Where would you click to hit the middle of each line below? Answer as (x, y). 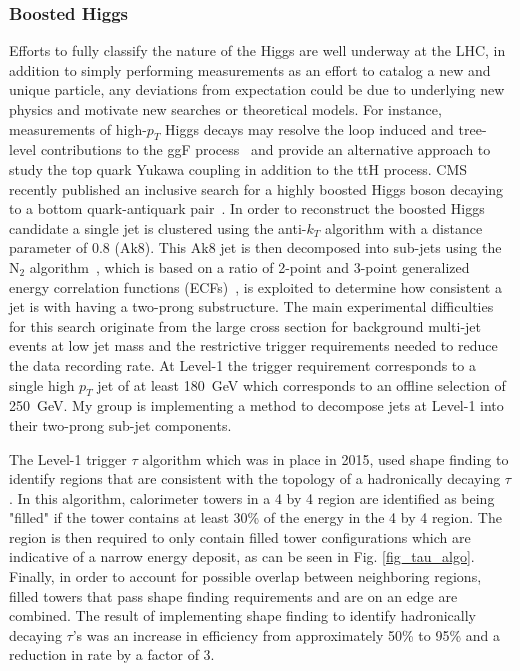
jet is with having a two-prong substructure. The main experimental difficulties (251, 306)
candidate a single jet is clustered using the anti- (158, 227)
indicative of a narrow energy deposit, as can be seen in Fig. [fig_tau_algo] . (242, 556)
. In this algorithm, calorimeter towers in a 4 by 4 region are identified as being (252, 497)
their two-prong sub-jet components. (120, 424)
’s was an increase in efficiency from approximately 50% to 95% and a (286, 634)
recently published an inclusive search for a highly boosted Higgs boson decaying (256, 188)
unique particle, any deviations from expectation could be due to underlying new (257, 89)
